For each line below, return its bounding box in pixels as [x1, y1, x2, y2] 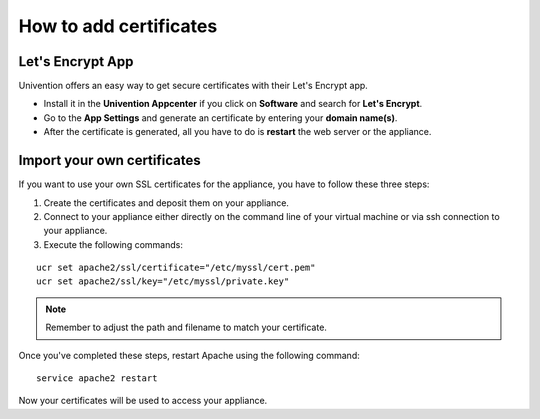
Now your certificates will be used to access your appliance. [18, 395, 268, 407]
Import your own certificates [18, 152, 201, 169]
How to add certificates [18, 15, 218, 37]
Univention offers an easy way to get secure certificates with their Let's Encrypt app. [18, 80, 369, 92]
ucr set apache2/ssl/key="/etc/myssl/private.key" [36, 276, 290, 287]
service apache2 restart [36, 373, 158, 384]
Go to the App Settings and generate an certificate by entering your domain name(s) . [43, 111, 398, 124]
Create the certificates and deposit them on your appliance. [43, 196, 290, 209]
